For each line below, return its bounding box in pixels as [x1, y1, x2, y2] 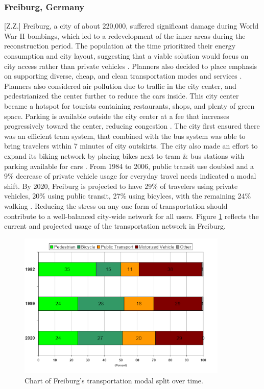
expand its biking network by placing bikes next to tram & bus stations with [4, 150, 245, 161]
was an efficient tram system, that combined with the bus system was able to [4, 130, 246, 141]
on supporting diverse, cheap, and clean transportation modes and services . [4, 70, 242, 81]
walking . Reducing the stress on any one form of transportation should [4, 200, 228, 211]
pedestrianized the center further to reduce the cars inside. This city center [4, 90, 239, 101]
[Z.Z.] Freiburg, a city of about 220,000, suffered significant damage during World [4, 20, 259, 31]
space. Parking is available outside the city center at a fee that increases [4, 110, 229, 121]
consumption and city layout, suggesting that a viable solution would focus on [4, 51, 249, 61]
